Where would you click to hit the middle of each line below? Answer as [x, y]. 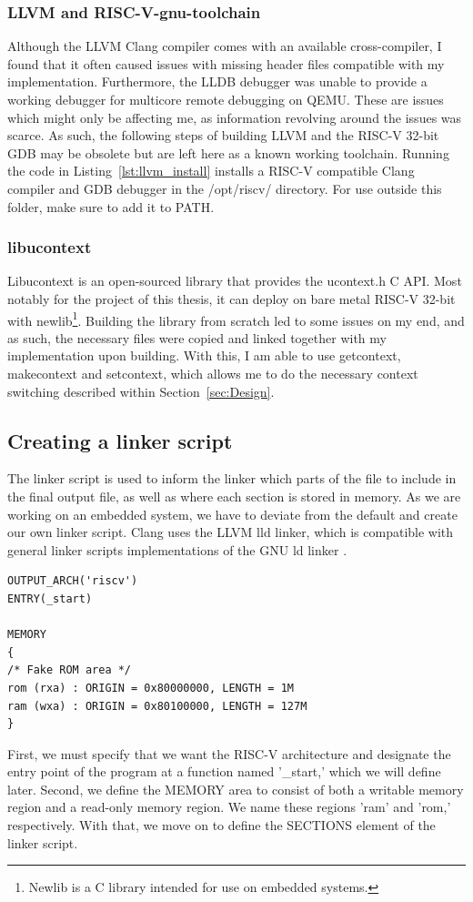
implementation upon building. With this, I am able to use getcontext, [204, 355]
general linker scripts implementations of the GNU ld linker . [177, 549]
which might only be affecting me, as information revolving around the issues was [235, 117]
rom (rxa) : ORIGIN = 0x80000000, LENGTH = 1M [151, 688]
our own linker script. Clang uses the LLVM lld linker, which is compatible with [231, 532]
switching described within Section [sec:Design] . [141, 391]
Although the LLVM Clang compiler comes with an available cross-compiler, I [225, 46]
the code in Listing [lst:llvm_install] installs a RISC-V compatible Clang [211, 171]
